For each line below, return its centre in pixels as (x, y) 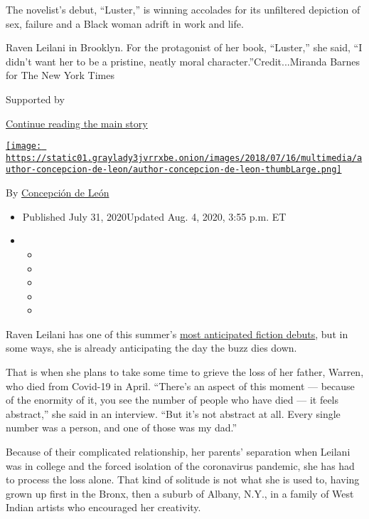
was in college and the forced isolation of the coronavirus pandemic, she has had (180, 465)
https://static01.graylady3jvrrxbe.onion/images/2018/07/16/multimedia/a (184, 158)
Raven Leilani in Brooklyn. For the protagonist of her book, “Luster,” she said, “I (184, 47)
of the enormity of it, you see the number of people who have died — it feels (172, 400)
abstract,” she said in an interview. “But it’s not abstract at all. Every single (173, 413)
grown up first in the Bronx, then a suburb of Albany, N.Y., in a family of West (180, 493)
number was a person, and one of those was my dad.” (122, 428)
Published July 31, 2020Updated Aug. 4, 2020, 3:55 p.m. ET (154, 216)
